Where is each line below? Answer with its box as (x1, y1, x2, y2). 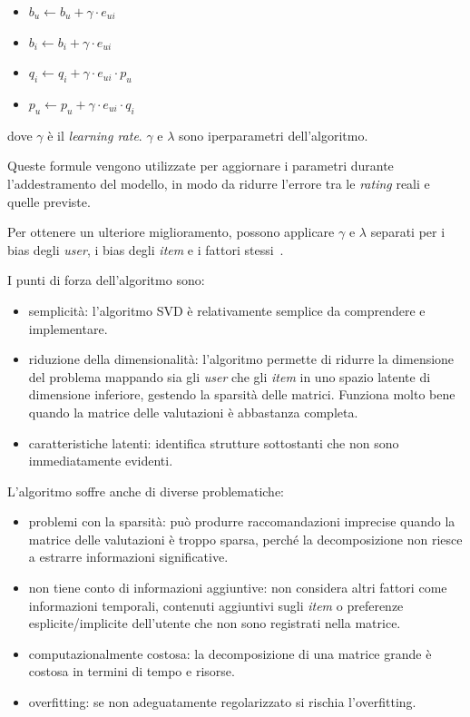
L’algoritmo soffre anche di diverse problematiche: (7, 481, 284, 500)
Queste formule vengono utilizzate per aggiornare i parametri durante (7, 156, 394, 175)
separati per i (370, 222, 446, 241)
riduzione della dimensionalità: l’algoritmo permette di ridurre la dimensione (28, 349, 455, 368)
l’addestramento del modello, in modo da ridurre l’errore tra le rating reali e (7, 173, 430, 192)
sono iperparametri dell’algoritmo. (179, 125, 368, 144)
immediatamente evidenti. (28, 451, 173, 470)
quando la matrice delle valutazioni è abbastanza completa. (28, 402, 358, 421)
